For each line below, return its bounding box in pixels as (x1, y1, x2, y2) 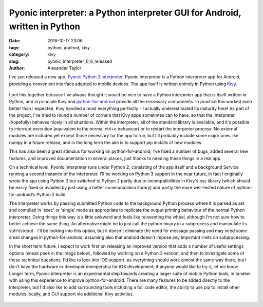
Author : (9, 65, 25, 71)
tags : (9, 44, 20, 51)
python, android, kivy (47, 44, 90, 51)
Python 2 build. (36, 191, 67, 197)
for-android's (9, 191, 36, 197)
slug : (9, 58, 19, 64)
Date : (9, 38, 20, 44)
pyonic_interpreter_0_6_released (47, 58, 112, 64)
